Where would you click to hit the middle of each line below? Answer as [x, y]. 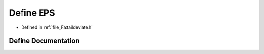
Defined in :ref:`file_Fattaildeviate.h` [57, 27]
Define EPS [32, 13]
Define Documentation [44, 41]
